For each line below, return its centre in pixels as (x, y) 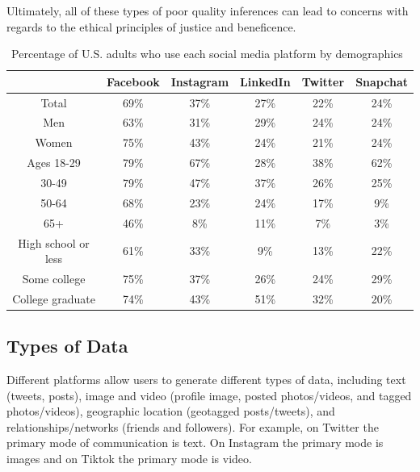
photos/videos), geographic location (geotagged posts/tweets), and (171, 411)
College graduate (54, 298)
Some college (54, 278)
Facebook (133, 81)
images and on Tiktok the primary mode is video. (129, 459)
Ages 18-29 (54, 163)
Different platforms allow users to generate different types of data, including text (206, 380)
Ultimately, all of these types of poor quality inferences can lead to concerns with (208, 10)
